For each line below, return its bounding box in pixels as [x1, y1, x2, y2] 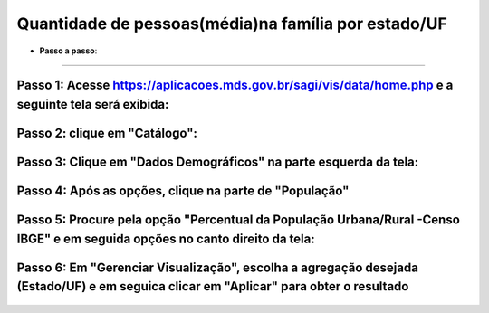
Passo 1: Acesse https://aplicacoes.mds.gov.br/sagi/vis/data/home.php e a [16, 78, 454, 93]
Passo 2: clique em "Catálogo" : [16, 125, 198, 140]
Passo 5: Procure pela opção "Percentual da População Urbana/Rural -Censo [16, 213, 461, 228]
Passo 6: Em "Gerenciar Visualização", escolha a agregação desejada [16, 260, 418, 275]
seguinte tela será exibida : [16, 96, 169, 112]
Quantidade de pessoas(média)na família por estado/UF [16, 14, 447, 33]
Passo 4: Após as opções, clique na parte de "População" [16, 184, 350, 198]
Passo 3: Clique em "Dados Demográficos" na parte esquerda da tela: [16, 154, 419, 169]
